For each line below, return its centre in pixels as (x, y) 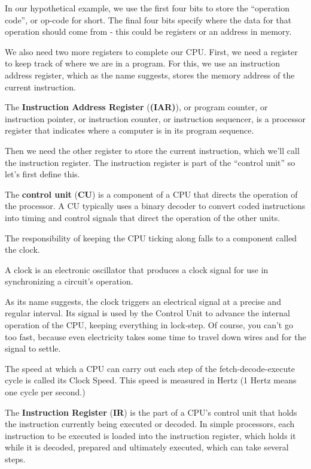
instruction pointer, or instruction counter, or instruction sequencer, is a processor (155, 118)
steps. (15, 459)
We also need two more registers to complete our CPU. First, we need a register (151, 51)
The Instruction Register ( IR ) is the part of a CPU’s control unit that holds (151, 412)
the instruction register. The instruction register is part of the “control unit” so (150, 162)
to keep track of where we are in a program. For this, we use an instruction (142, 63)
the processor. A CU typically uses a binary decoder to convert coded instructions (155, 206)
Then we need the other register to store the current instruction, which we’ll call (152, 150)
